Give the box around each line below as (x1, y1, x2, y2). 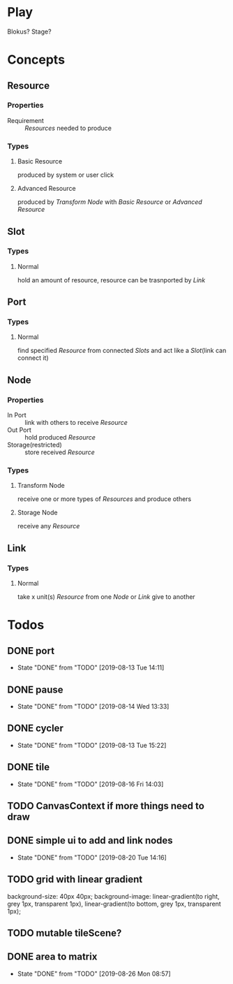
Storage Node (17, 508, 58, 517)
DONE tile (7, 761, 50, 773)
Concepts (7, 52, 65, 68)
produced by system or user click (17, 171, 114, 179)
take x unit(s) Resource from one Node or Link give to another (17, 593, 195, 601)
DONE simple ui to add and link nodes (7, 834, 173, 846)
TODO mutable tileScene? (7, 927, 122, 939)
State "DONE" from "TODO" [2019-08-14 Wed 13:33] (17, 702, 170, 710)
